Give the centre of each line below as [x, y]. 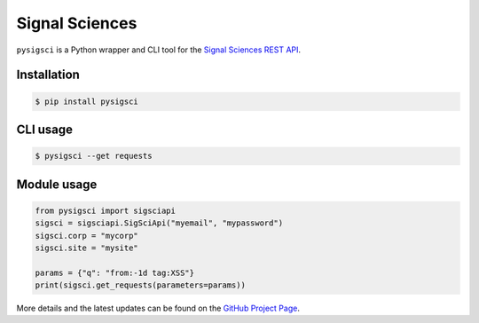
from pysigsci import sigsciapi [106, 210]
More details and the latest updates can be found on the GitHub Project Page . [158, 308]
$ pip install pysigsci [87, 101]
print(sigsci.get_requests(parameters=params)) [140, 285]
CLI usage [45, 129]
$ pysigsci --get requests [94, 156]
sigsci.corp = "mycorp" [87, 236]
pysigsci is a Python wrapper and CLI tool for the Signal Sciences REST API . [159, 50]
